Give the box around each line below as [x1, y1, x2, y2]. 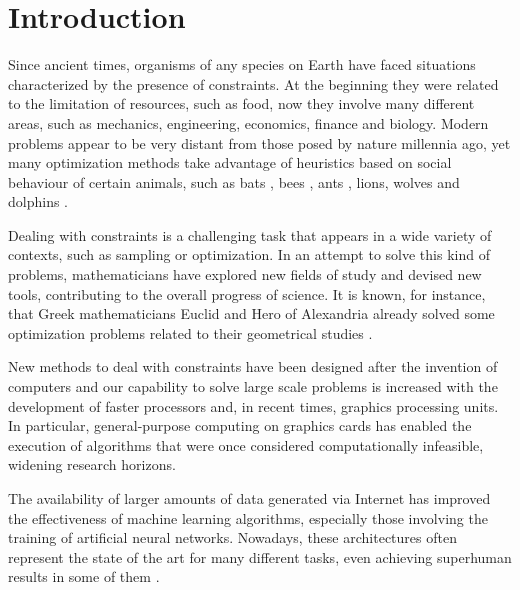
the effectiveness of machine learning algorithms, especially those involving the [8, 507, 488, 528]
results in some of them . [8, 566, 160, 587]
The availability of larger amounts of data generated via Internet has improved [8, 488, 491, 508]
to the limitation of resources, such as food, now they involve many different [8, 93, 475, 114]
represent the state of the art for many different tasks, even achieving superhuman [8, 546, 512, 567]
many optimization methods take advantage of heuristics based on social [8, 152, 452, 173]
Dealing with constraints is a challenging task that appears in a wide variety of [8, 224, 492, 245]
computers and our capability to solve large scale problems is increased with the [8, 376, 498, 397]
